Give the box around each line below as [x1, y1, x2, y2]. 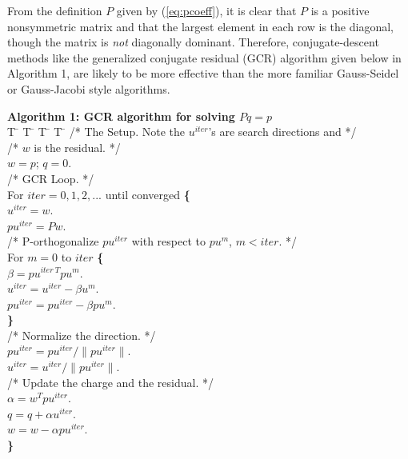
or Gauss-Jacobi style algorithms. [7, 80, 170, 97]
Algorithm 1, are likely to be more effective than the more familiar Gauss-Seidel [7, 65, 399, 82]
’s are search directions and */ [208, 123, 357, 140]
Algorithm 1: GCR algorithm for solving [7, 107, 235, 124]
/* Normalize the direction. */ [7, 326, 156, 343]
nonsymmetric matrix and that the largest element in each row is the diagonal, [7, 18, 394, 34]
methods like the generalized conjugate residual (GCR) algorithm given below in [7, 49, 402, 66]
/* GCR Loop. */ [7, 170, 94, 186]
